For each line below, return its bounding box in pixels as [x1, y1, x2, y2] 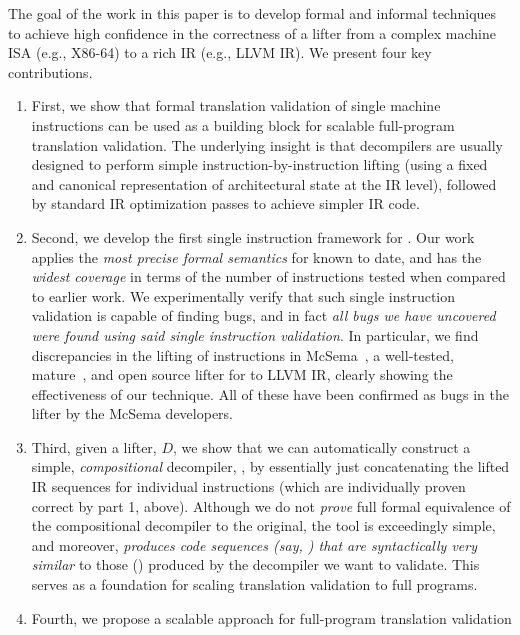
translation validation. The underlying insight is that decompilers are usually [31, 134, 503, 155]
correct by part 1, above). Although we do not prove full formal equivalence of [31, 495, 511, 516]
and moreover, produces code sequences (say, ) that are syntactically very [31, 534, 478, 555]
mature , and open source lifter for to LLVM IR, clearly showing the [31, 364, 453, 385]
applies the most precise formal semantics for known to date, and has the [31, 246, 482, 267]
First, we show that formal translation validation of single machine [31, 95, 441, 116]
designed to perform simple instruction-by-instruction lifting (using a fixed [31, 154, 488, 175]
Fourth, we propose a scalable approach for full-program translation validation [31, 607, 512, 628]
